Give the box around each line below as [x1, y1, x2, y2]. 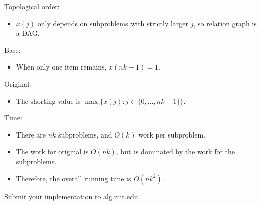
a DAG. [16, 28, 40, 38]
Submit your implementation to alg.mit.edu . [4, 191, 140, 201]
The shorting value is [16, 95, 81, 106]
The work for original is [16, 146, 89, 157]
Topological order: [4, 1, 60, 11]
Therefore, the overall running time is [16, 173, 132, 183]
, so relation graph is [193, 18, 257, 28]
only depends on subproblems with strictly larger [37, 18, 189, 28]
